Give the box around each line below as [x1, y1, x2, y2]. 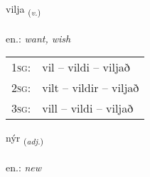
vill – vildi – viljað [42, 100, 134, 117]
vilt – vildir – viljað [42, 79, 139, 96]
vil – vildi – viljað [42, 59, 130, 76]
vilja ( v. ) [6, 1, 41, 18]
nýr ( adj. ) [6, 130, 44, 147]
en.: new [6, 160, 42, 175]
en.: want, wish [6, 30, 71, 45]
